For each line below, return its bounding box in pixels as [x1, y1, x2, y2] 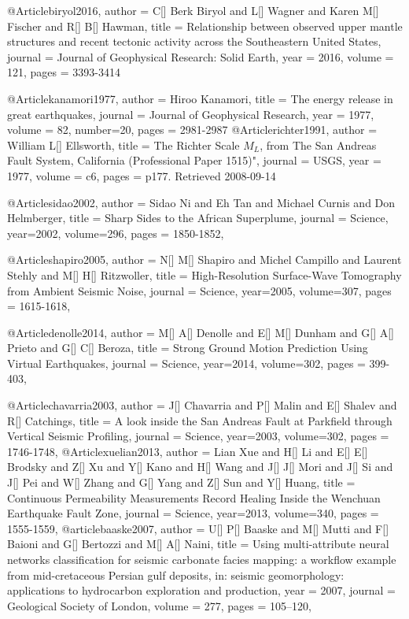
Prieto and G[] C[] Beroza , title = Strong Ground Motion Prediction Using [7, 339, 368, 356]
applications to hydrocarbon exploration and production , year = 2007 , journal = [7, 582, 396, 599]
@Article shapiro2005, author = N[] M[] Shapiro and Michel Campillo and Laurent [7, 251, 402, 268]
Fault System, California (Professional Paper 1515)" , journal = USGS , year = [7, 152, 381, 169]
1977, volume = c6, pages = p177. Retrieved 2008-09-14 [7, 167, 276, 183]
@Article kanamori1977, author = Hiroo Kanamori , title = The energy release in [7, 90, 393, 106]
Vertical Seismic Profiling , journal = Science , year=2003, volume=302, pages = [7, 428, 389, 444]
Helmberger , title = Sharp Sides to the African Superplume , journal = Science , [7, 209, 389, 226]
